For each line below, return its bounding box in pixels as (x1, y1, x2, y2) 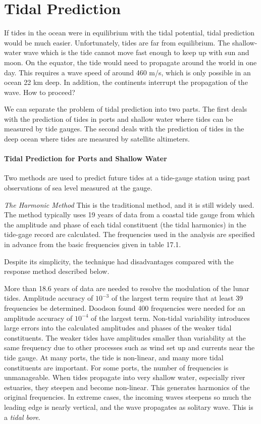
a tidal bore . (4, 411, 40, 422)
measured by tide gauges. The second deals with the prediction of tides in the (4, 123, 244, 134)
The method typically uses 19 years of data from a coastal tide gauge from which (4, 209, 255, 220)
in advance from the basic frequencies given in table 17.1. (4, 239, 181, 250)
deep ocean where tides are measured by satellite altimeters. (4, 133, 190, 144)
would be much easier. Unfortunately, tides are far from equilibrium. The (4, 37, 230, 48)
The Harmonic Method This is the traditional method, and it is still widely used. (4, 199, 254, 210)
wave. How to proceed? (4, 86, 75, 97)
